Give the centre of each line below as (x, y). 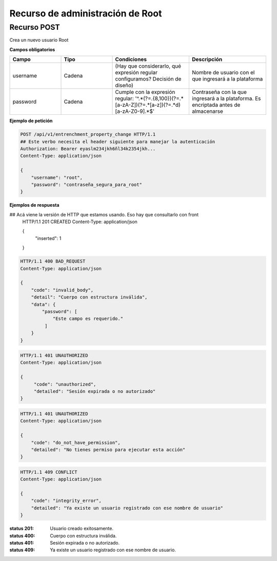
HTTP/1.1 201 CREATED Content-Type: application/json (80, 222)
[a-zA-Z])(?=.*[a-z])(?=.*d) (148, 105)
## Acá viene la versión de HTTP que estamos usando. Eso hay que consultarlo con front (104, 214)
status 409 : (22, 550)
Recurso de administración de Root (86, 13)
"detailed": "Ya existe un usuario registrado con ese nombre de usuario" (127, 508)
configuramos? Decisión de (148, 79)
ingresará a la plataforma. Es (226, 98)
